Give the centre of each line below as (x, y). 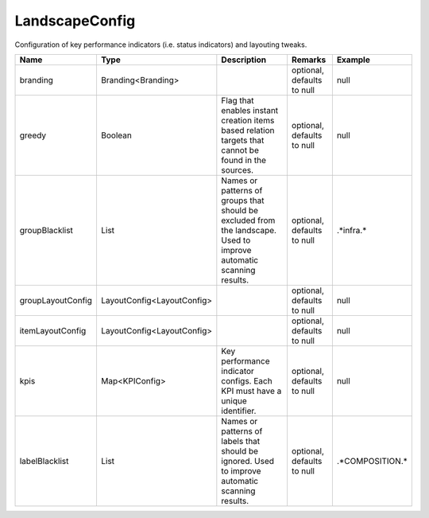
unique (234, 400)
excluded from (248, 220)
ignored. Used (247, 461)
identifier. (239, 411)
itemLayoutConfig (53, 330)
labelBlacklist (44, 461)
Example (354, 60)
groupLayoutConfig (56, 300)
